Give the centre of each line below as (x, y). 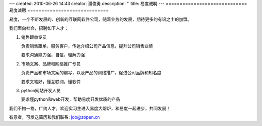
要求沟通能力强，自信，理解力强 (53, 55)
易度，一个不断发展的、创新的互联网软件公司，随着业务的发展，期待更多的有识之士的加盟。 (100, 19)
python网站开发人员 (41, 90)
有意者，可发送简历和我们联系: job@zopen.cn (55, 117)
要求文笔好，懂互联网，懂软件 (51, 81)
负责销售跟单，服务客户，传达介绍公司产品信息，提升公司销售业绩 (87, 46)
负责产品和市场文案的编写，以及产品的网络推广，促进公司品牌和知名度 (91, 73)
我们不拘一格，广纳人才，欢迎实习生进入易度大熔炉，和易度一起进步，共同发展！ (90, 108)
